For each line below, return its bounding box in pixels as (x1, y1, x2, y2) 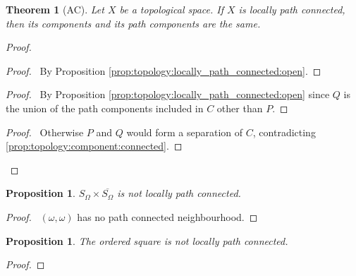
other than (216, 100, 263, 115)
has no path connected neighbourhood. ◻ (77, 209, 258, 224)
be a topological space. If (119, 2, 224, 16)
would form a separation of (126, 124, 243, 139)
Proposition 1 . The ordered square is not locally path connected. (6, 233, 288, 248)
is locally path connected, (238, 2, 345, 16)
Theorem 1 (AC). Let (6, 2, 104, 16)
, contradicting (252, 124, 316, 139)
